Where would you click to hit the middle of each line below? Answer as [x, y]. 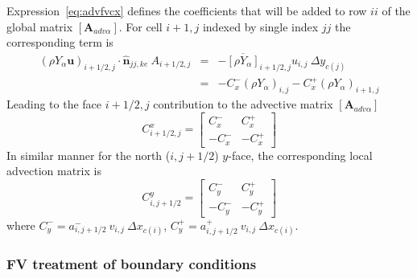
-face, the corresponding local [300, 155]
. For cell [140, 26]
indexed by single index [260, 26]
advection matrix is [54, 171]
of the [396, 10]
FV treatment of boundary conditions [132, 264]
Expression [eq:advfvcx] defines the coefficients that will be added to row [187, 10]
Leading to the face [54, 104]
